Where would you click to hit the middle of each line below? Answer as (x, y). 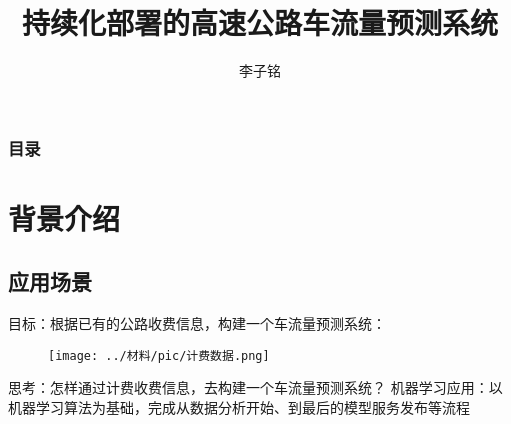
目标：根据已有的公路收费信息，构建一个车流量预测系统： (197, 323)
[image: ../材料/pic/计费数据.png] (159, 355)
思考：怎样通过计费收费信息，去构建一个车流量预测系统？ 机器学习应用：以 (255, 387)
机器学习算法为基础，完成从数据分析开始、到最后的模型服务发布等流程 (239, 407)
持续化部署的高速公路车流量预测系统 (259, 22)
